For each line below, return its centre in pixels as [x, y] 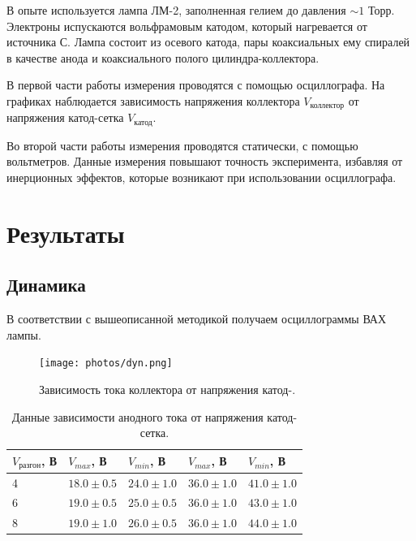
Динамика [46, 285]
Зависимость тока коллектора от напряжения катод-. [167, 390]
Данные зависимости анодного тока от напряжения [137, 416]
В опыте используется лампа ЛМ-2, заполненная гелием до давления [176, 10]
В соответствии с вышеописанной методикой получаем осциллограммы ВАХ [197, 319]
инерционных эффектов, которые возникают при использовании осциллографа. [202, 177]
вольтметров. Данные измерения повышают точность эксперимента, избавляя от [205, 161]
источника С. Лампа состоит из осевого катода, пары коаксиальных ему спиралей [208, 42]
